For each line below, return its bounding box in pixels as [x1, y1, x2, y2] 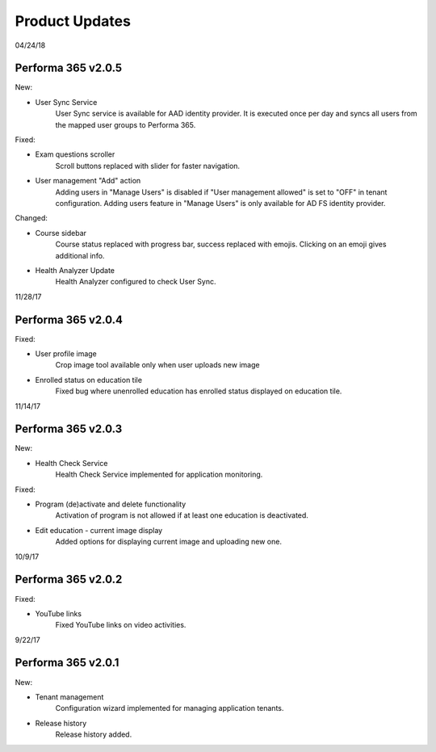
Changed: [15, 213, 48, 223]
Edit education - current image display [35, 525, 163, 535]
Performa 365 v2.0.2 [15, 573, 123, 586]
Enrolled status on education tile [35, 375, 143, 384]
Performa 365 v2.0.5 [15, 61, 123, 75]
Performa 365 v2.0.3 [15, 422, 123, 436]
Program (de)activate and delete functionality [35, 499, 187, 509]
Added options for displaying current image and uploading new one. [55, 537, 283, 547]
